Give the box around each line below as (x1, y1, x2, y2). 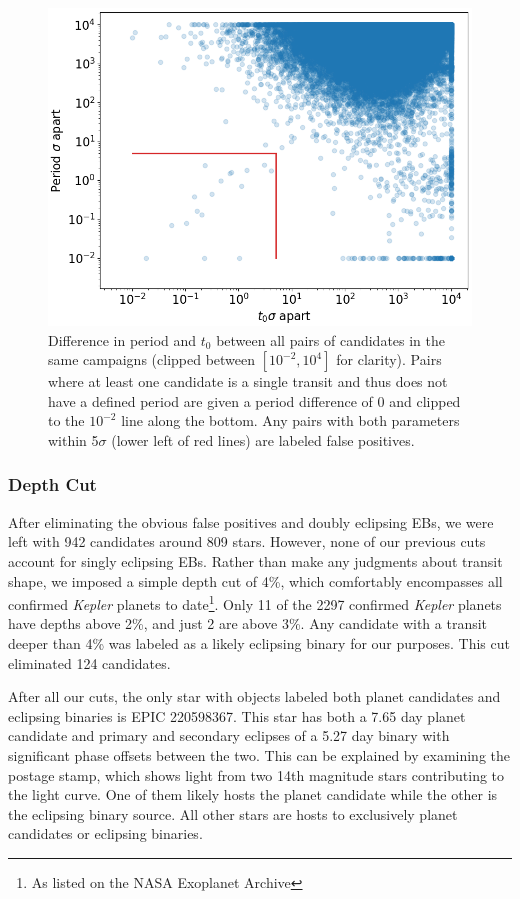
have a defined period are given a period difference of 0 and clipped (48, 390, 461, 411)
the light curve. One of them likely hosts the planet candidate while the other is (8, 784, 498, 805)
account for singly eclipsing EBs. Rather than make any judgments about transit (8, 550, 503, 571)
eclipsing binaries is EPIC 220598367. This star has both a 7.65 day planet (8, 705, 466, 726)
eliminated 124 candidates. (8, 652, 171, 673)
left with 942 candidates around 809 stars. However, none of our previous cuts (8, 531, 486, 552)
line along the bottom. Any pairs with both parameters (121, 410, 460, 431)
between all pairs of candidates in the (216, 329, 446, 350)
